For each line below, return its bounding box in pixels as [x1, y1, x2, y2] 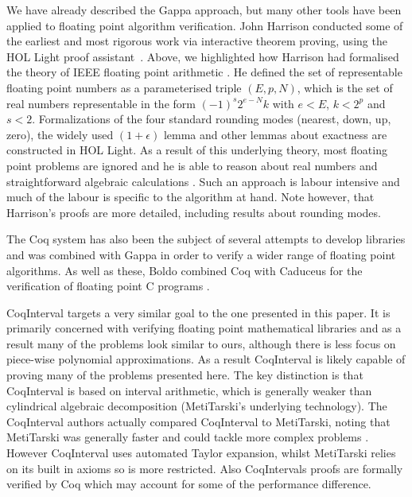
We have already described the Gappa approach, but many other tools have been [6, 2, 402, 17]
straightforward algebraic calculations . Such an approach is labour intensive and [6, 173, 400, 189]
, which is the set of [297, 79, 393, 95]
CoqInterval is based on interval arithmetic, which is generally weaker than [6, 382, 372, 398]
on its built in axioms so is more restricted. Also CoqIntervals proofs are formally [6, 460, 403, 476]
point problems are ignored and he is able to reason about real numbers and [6, 157, 378, 173]
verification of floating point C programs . [6, 278, 210, 294]
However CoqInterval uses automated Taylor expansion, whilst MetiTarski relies [6, 445, 396, 461]
